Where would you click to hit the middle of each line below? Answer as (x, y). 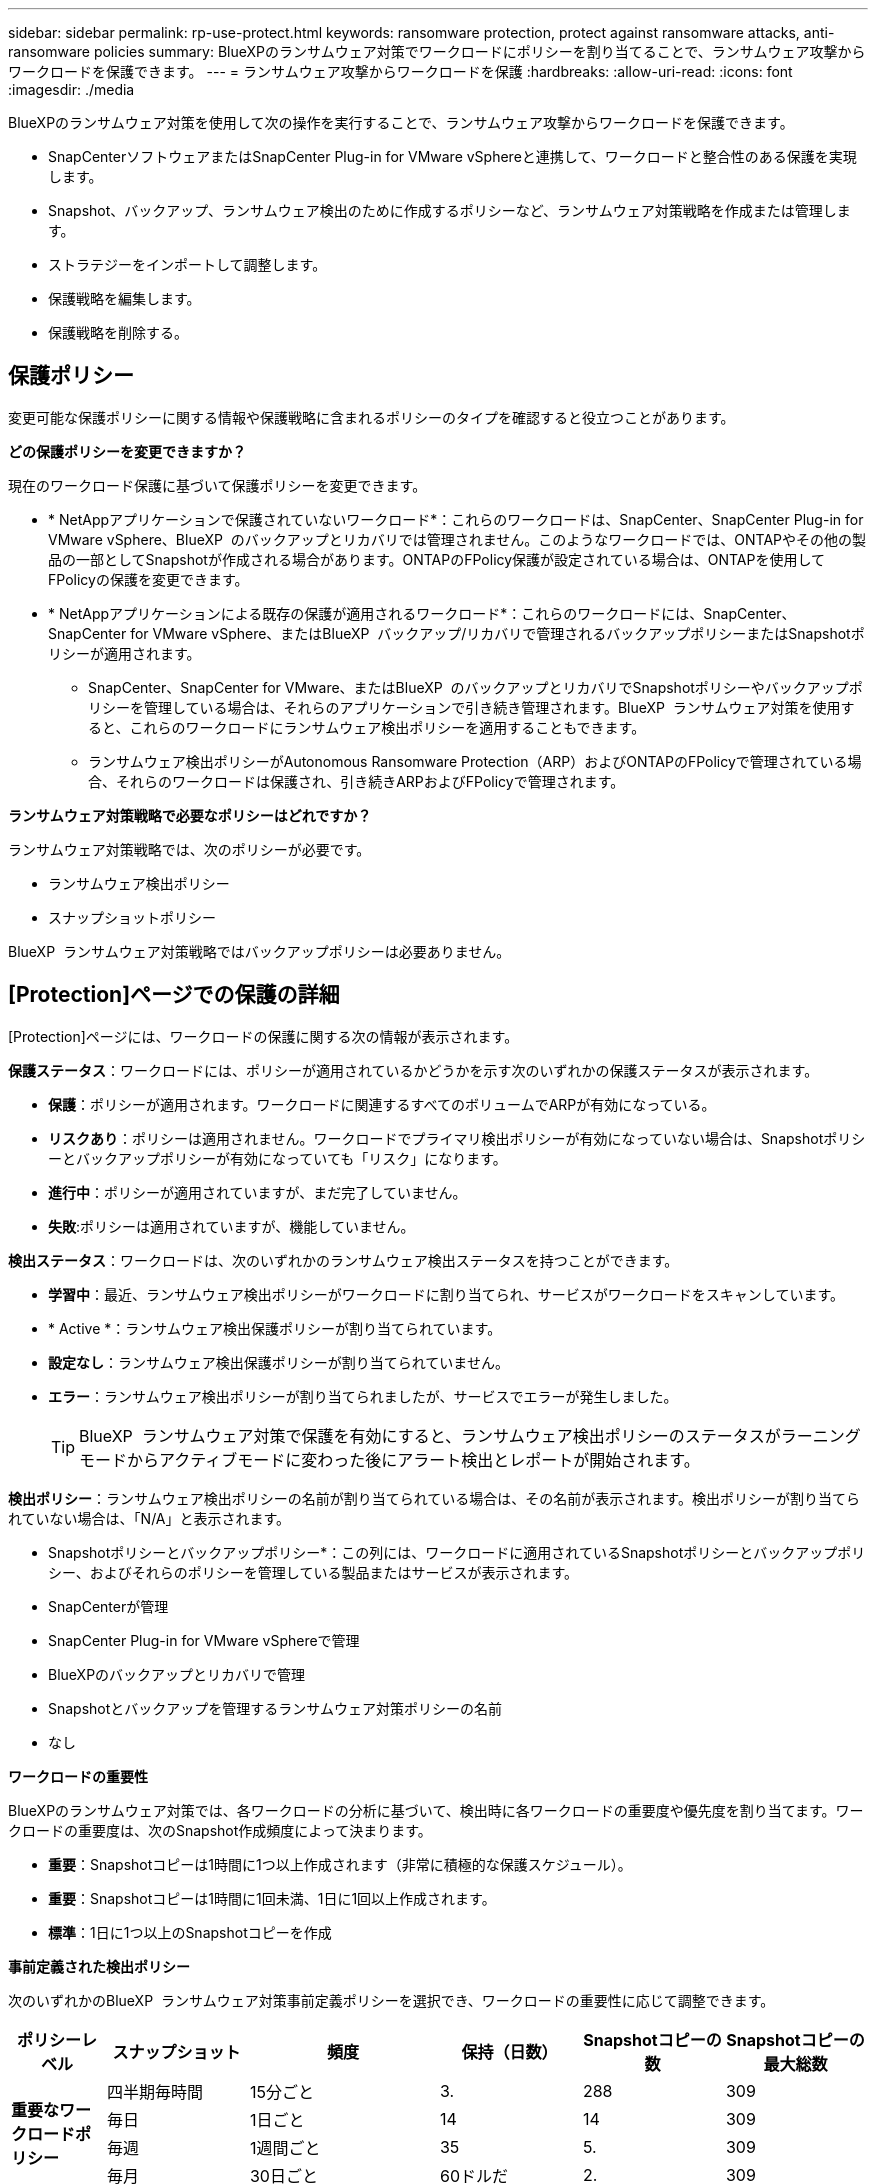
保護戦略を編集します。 (124, 298)
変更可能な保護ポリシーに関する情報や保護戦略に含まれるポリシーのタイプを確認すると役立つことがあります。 (371, 417)
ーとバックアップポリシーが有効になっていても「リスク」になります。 (277, 1158)
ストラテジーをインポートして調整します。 (187, 264)
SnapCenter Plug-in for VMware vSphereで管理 (204, 1640)
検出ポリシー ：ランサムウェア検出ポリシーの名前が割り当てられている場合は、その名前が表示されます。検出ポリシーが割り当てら (434, 1498)
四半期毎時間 (154, 2091)
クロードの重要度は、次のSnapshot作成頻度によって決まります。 (220, 1830)
